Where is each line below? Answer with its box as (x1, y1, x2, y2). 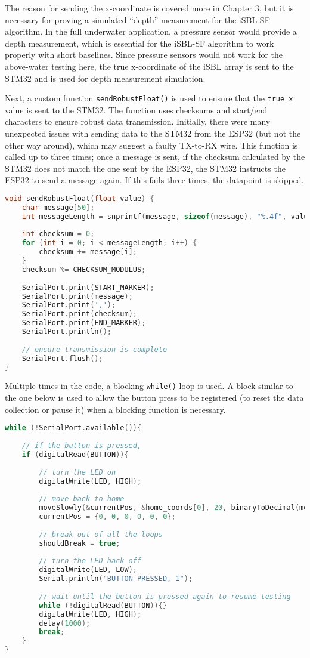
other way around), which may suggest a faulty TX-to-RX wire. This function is (5, 138, 298, 151)
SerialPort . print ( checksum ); (21, 310, 137, 319)
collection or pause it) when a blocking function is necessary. (5, 403, 226, 415)
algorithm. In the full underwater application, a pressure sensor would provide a (5, 25, 297, 38)
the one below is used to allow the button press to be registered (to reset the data (5, 391, 304, 404)
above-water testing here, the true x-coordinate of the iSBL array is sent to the (5, 60, 294, 72)
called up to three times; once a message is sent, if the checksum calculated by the (5, 150, 305, 163)
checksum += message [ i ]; (39, 248, 137, 257)
